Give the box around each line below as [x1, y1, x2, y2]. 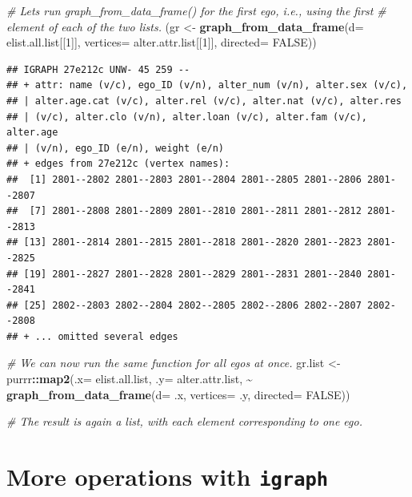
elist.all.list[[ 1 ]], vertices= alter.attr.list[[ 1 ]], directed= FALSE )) [6, 34, 317, 51]
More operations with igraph [6, 460, 329, 493]
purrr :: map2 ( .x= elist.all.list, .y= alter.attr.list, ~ [6, 370, 253, 387]
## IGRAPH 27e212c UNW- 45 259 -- [6, 63, 190, 75]
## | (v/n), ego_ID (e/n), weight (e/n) [6, 142, 225, 154]
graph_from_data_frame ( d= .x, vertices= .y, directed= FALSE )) [6, 386, 350, 402]
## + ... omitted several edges [6, 330, 178, 342]
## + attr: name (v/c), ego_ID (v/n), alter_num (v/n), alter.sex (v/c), [6, 79, 408, 91]
